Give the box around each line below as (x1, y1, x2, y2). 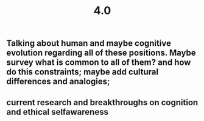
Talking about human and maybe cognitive (6, 38, 172, 49)
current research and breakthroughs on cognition (6, 97, 199, 108)
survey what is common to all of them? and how (6, 57, 191, 68)
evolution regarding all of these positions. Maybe (6, 48, 196, 58)
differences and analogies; (6, 76, 110, 87)
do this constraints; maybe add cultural (6, 67, 159, 77)
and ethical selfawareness (6, 106, 108, 117)
